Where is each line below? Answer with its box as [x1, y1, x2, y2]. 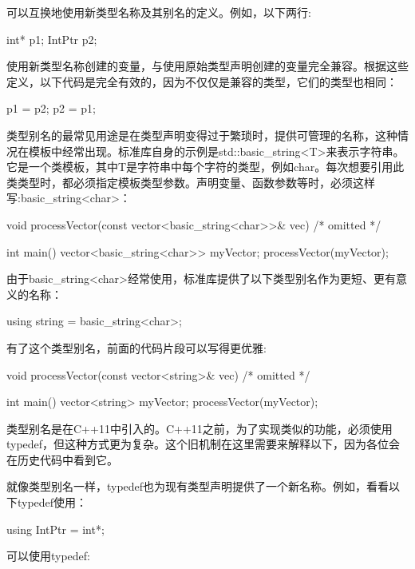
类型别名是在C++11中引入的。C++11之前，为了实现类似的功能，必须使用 [6, 420, 393, 436]
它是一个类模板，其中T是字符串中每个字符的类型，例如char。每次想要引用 [6, 158, 393, 175]
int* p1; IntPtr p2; [6, 30, 97, 47]
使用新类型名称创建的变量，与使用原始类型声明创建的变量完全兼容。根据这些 [6, 58, 409, 74]
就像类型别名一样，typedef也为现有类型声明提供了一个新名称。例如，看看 [6, 478, 389, 495]
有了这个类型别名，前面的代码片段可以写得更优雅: [6, 339, 267, 356]
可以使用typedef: [6, 547, 91, 564]
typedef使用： [17, 494, 88, 511]
